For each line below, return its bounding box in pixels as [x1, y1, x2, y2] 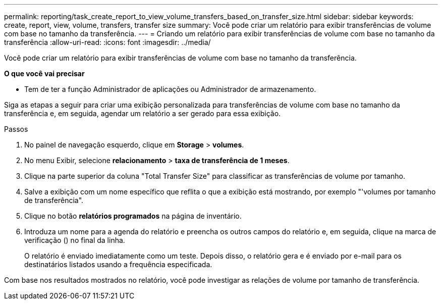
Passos [4, 125, 28, 133]
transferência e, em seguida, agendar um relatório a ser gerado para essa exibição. [4, 109, 281, 118]
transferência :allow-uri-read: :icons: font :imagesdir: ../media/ [4, 38, 211, 46]
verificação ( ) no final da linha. [24, 236, 125, 244]
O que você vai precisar [4, 69, 85, 78]
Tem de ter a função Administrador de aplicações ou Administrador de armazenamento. [24, 85, 316, 93]
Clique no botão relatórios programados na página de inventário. [24, 212, 242, 220]
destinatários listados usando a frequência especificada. [24, 260, 212, 269]
